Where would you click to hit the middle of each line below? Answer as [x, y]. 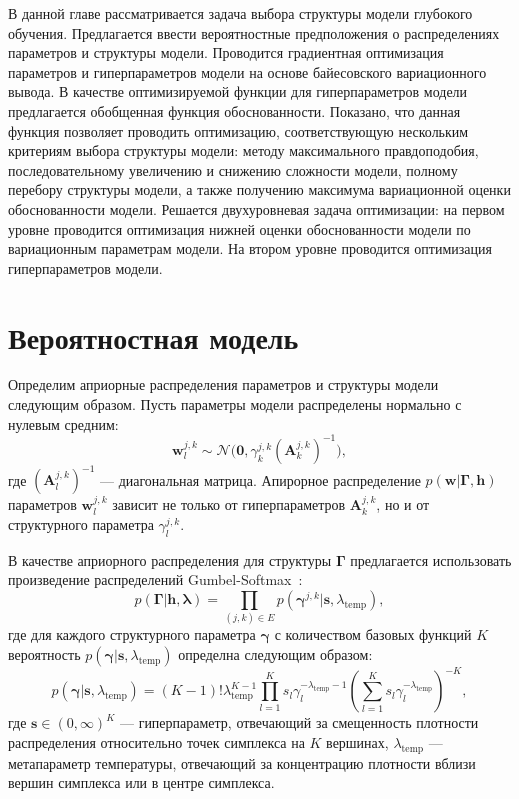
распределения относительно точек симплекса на [156, 741]
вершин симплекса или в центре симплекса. [141, 782]
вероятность [44, 653]
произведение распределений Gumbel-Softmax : [155, 579]
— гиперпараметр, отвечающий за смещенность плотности [299, 722]
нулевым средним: [63, 423]
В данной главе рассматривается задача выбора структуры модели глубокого [240, 13]
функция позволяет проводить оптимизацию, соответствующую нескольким [238, 130]
